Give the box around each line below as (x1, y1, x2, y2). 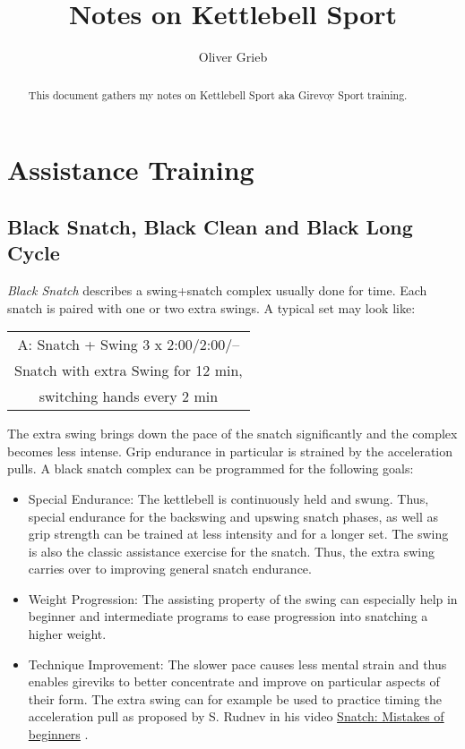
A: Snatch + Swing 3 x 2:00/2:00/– (17, 334, 240, 355)
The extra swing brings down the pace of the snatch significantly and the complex (7, 424, 458, 443)
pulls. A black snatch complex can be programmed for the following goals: (7, 459, 414, 478)
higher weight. (28, 625, 107, 643)
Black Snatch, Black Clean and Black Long (7, 212, 413, 240)
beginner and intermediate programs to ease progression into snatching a (28, 607, 428, 626)
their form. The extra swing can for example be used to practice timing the (28, 689, 442, 708)
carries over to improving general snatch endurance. (28, 559, 312, 578)
